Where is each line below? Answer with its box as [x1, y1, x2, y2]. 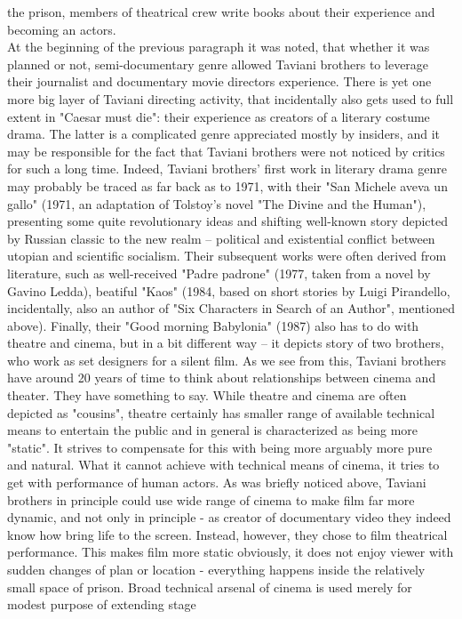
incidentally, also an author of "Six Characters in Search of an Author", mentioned [7, 299, 455, 318]
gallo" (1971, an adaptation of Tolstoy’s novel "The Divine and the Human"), [7, 194, 426, 213]
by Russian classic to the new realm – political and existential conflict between [7, 229, 435, 247]
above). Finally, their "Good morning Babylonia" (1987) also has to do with [7, 316, 419, 334]
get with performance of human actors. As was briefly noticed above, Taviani [7, 473, 426, 492]
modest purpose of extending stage [7, 595, 196, 614]
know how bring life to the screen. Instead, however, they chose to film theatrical [7, 525, 448, 543]
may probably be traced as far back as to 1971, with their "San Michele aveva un [7, 176, 448, 195]
